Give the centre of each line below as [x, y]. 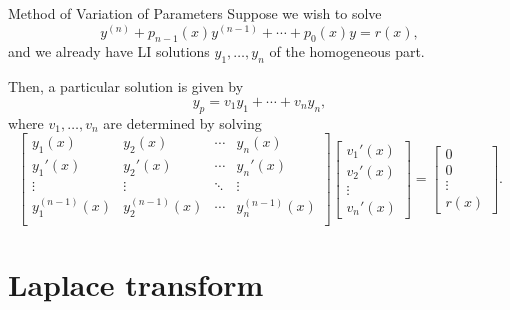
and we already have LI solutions [109, 51]
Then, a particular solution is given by [126, 86]
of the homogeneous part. [347, 51]
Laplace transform [136, 284]
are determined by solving [182, 122]
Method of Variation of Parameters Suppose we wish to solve [195, 13]
